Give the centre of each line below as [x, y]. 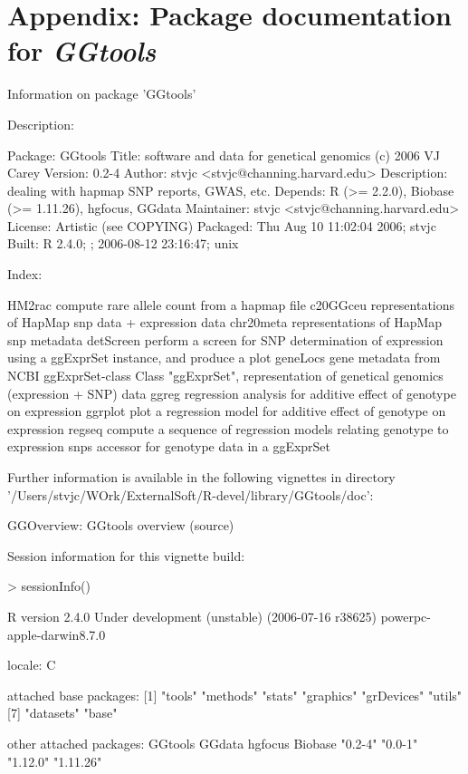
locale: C [32, 665]
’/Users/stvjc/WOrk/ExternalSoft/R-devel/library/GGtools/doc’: [191, 494]
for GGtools [82, 51]
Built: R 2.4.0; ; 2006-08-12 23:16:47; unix [123, 243]
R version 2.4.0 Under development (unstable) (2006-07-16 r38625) [192, 616]
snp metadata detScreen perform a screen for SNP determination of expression [225, 339]
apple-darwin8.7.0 [57, 634]
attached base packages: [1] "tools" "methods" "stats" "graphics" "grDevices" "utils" [235, 695]
